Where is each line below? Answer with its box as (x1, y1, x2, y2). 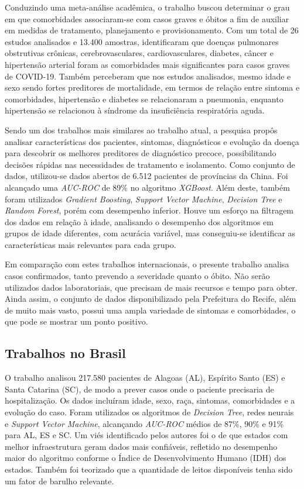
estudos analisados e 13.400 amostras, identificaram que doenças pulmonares (5, 35, 279, 47)
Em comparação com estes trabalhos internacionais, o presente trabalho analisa (5, 258, 289, 270)
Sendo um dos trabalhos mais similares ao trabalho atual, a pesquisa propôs (5, 123, 278, 136)
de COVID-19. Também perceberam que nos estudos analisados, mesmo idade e (5, 70, 291, 82)
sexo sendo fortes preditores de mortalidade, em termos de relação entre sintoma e (5, 81, 300, 94)
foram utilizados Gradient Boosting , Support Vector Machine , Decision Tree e (5, 192, 282, 205)
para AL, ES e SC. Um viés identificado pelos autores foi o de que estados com (5, 429, 288, 441)
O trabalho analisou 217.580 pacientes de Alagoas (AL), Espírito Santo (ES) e (5, 371, 285, 384)
